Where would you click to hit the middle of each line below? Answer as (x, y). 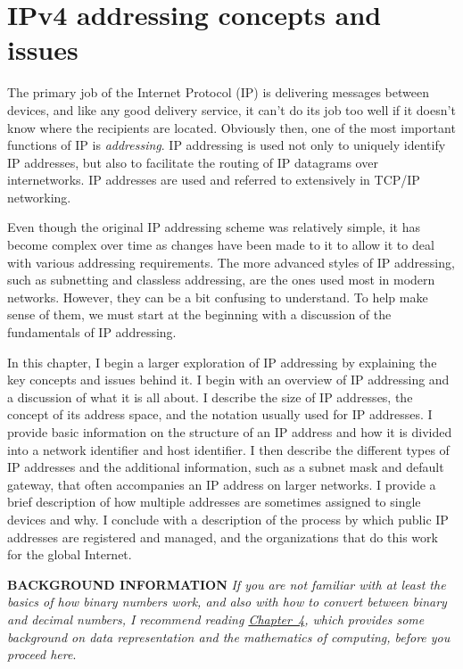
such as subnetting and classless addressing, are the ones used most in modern (221, 280)
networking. (39, 197)
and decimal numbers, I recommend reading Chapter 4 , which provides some (216, 619)
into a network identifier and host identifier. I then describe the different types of (228, 449)
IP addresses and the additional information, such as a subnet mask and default (226, 467)
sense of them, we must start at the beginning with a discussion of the (199, 314)
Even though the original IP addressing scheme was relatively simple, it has (214, 227)
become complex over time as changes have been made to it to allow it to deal (221, 245)
